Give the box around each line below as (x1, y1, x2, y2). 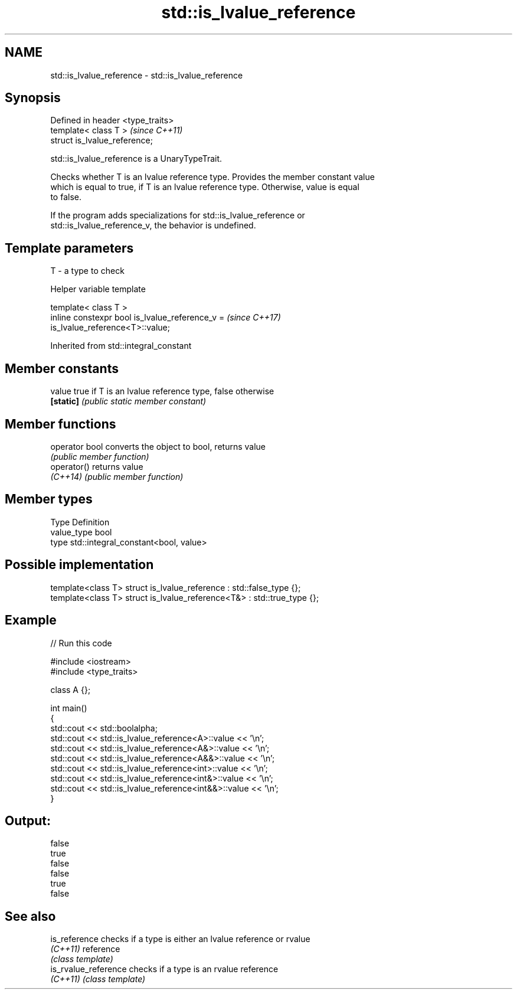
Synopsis (5, 90, 61, 106)
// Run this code (50, 637, 112, 648)
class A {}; (50, 684, 91, 695)
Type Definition (50, 516, 110, 527)
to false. (50, 192, 81, 202)
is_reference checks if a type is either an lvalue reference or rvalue (50, 934, 310, 944)
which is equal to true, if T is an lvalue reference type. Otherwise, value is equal (50, 182, 359, 192)
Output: (5, 813, 51, 828)
